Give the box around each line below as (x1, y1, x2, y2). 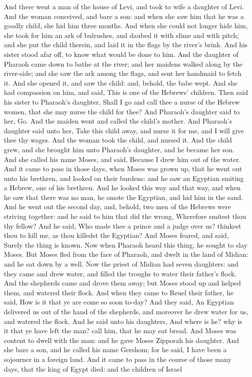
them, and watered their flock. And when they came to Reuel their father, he (4, 287, 234, 297)
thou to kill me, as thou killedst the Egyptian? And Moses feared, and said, (4, 230, 229, 240)
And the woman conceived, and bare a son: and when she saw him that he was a (4, 11, 244, 21)
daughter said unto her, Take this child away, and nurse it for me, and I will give (4, 125, 244, 135)
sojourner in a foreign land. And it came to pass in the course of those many (4, 354, 232, 364)
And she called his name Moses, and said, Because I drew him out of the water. (4, 154, 241, 164)
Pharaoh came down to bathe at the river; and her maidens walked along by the (4, 58, 243, 69)
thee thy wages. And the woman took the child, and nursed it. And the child (4, 135, 232, 145)
